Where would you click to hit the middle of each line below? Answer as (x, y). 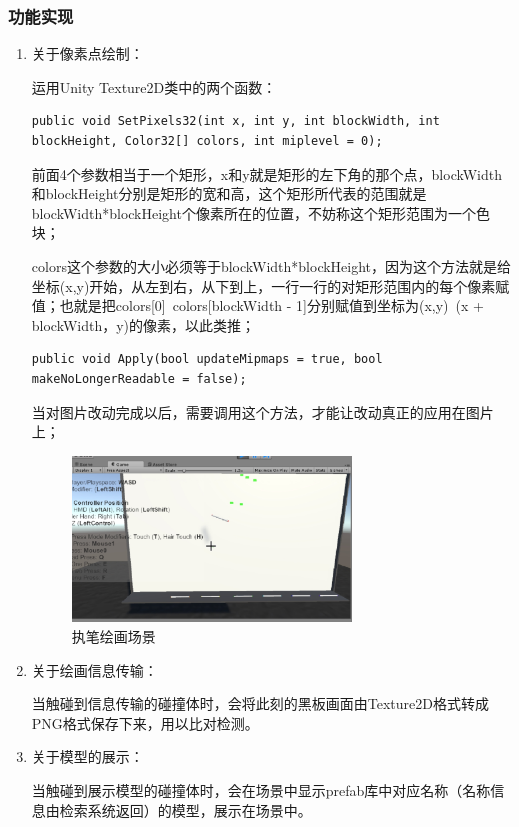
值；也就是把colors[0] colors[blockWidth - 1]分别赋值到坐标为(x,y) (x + (257, 305)
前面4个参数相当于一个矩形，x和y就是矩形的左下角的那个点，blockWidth (266, 173)
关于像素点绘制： (87, 53)
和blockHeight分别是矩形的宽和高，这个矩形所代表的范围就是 (229, 193)
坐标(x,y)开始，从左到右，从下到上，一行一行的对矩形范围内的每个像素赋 (270, 285)
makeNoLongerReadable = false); (139, 378)
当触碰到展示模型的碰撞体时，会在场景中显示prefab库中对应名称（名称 (261, 789)
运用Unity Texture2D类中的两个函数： (154, 86)
